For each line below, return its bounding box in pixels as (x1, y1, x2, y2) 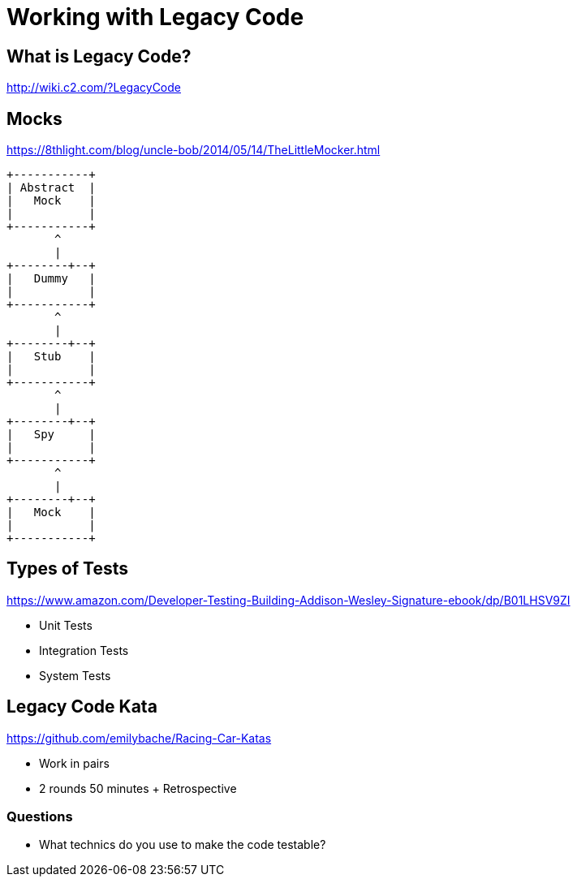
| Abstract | (6, 181, 96, 195)
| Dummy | (6, 272, 96, 286)
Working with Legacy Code (6, 3, 304, 31)
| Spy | (6, 428, 96, 441)
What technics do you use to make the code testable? (39, 838, 326, 852)
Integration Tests (39, 643, 129, 657)
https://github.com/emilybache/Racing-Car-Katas (6, 730, 272, 745)
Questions (6, 808, 73, 825)
